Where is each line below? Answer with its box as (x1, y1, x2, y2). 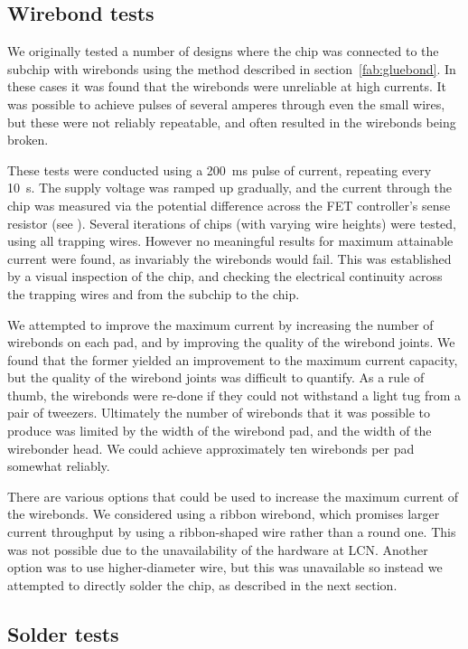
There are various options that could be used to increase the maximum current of (7, 486, 459, 505)
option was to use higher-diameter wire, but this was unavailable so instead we (7, 558, 443, 577)
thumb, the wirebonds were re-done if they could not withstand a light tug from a (7, 385, 461, 404)
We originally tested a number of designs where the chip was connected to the (7, 42, 439, 61)
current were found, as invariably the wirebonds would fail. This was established (7, 249, 452, 268)
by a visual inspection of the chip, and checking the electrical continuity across (7, 267, 443, 286)
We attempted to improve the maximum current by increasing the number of (7, 315, 434, 334)
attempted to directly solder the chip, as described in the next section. (7, 575, 398, 594)
